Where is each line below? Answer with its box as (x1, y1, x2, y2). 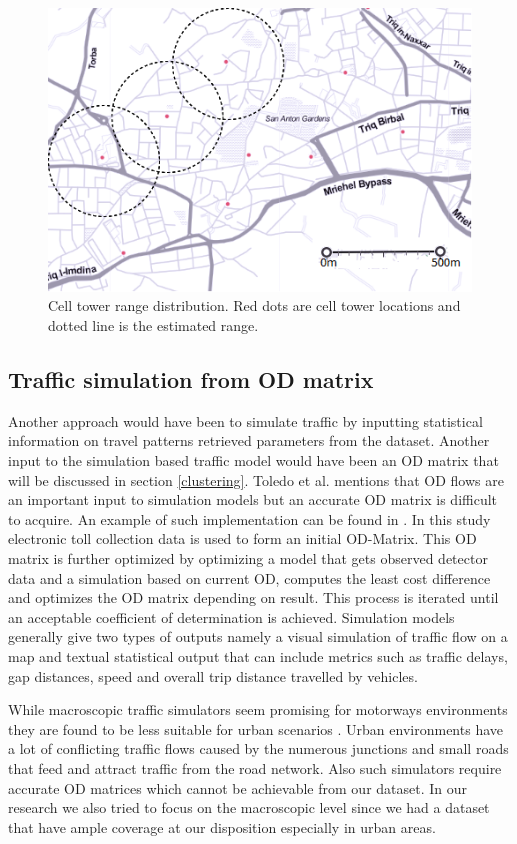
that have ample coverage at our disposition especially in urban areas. (8, 816, 436, 837)
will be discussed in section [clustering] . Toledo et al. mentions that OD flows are (8, 469, 504, 490)
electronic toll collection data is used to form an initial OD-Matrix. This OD (8, 528, 477, 549)
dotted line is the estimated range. (48, 315, 259, 336)
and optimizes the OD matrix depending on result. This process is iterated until (8, 587, 499, 608)
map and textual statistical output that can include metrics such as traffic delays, (8, 645, 508, 666)
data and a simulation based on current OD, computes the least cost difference (8, 567, 491, 588)
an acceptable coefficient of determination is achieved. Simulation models (8, 606, 455, 627)
